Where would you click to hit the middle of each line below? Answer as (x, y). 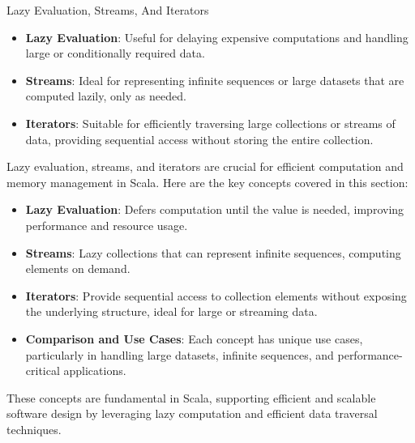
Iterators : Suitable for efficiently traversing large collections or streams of (210, 123)
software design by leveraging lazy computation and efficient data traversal (192, 413)
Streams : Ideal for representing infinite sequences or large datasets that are (215, 80)
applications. (95, 371)
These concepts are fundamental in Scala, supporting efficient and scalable (191, 397)
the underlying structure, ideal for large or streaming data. (171, 311)
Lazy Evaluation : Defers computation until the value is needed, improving (215, 209)
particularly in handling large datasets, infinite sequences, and (180, 354)
